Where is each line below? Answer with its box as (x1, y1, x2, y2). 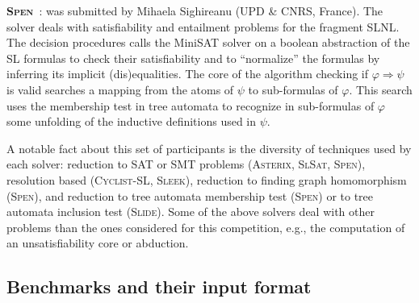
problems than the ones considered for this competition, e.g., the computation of (6, 218, 405, 235)
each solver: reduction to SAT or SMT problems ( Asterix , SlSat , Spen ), (6, 156, 366, 172)
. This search (349, 81, 413, 98)
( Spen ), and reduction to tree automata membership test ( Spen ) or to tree (6, 187, 374, 204)
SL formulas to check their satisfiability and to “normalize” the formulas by (6, 49, 380, 66)
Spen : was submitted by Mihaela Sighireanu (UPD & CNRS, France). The (6, 2, 383, 19)
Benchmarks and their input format (6, 274, 312, 299)
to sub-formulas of (248, 81, 338, 98)
